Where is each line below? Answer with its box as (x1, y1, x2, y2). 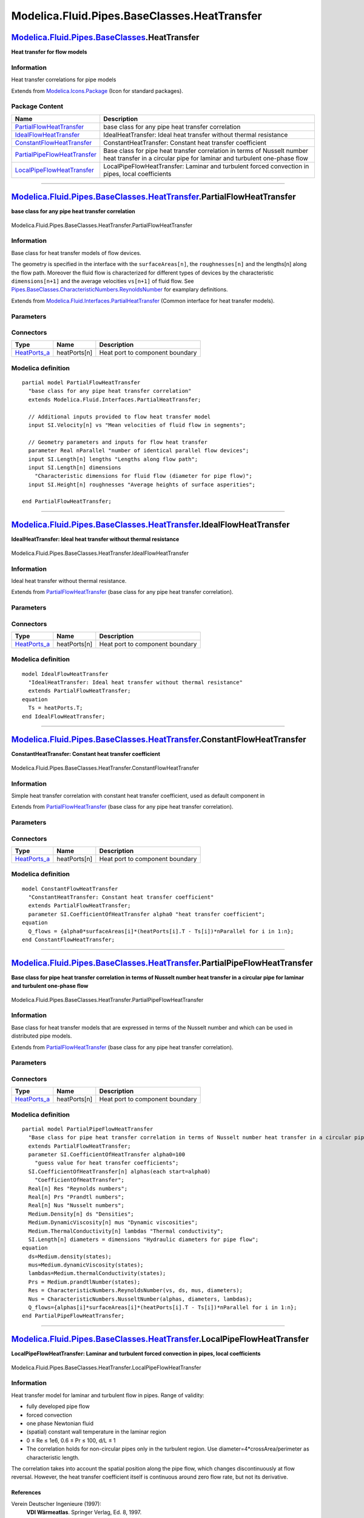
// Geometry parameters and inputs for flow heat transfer (28, 438, 207, 446)
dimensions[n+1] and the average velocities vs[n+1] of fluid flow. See (11, 277, 194, 285)
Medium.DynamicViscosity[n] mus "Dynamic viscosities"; (28, 1219, 198, 1226)
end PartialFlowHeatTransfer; (22, 498, 112, 505)
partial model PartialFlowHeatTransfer (22, 379, 141, 386)
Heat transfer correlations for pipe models (11, 76, 116, 83)
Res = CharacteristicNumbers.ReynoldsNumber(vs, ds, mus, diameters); (28, 1287, 243, 1294)
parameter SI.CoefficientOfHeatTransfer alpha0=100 (28, 1151, 185, 1158)
